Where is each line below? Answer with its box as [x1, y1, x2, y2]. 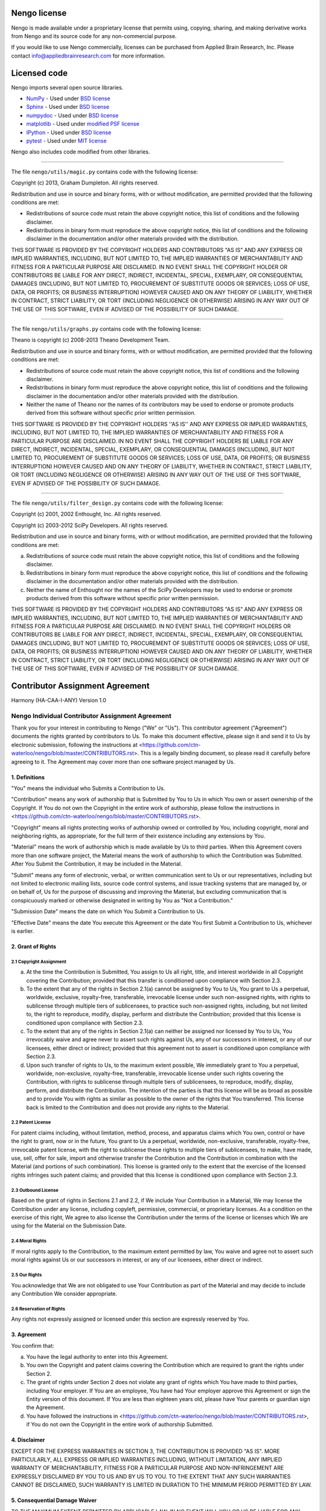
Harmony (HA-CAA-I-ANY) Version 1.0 [11, 696, 107, 704]
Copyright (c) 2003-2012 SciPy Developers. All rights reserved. [11, 522, 168, 529]
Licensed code [11, 68, 68, 78]
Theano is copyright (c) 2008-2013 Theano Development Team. [11, 336, 170, 344]
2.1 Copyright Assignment [11, 959, 66, 965]
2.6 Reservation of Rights [11, 1306, 66, 1312]
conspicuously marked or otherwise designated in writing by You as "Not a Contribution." [11, 896, 234, 904]
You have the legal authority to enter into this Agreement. [26, 1353, 168, 1361]
